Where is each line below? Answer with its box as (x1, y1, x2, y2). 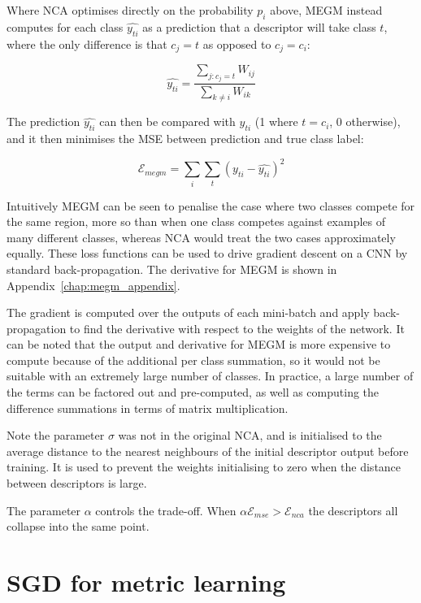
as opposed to (202, 35, 271, 52)
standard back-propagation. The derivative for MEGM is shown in (7, 260, 337, 277)
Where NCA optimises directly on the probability (7, 2, 254, 18)
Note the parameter (7, 427, 105, 444)
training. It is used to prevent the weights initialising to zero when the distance (7, 458, 401, 475)
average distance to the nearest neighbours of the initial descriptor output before (7, 442, 409, 459)
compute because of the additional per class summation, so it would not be (7, 351, 380, 368)
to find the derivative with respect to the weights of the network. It (69, 319, 405, 336)
